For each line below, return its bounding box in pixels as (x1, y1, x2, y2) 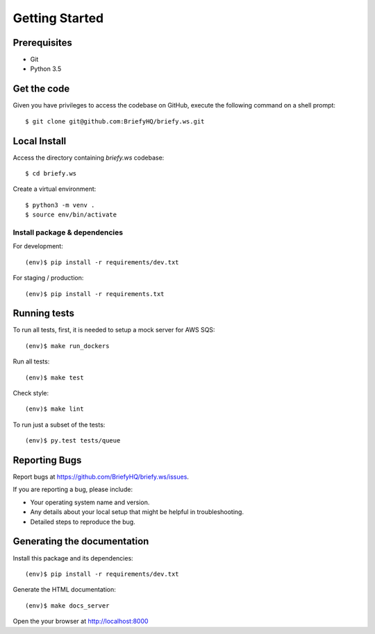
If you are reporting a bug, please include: (12, 486, 133, 494)
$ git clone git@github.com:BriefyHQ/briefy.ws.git (25, 117, 205, 125)
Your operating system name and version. (30, 498, 150, 506)
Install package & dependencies (12, 228, 124, 237)
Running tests (12, 307, 75, 319)
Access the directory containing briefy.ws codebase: (12, 153, 165, 162)
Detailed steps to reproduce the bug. (30, 517, 135, 526)
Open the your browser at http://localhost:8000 (12, 617, 149, 626)
